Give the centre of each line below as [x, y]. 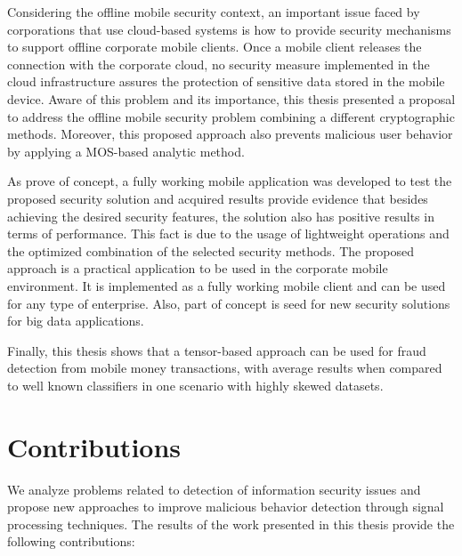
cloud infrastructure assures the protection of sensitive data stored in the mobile [226, 81]
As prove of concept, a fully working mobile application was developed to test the [230, 181]
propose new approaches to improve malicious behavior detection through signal [226, 507]
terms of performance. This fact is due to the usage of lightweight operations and [228, 234]
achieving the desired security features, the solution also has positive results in [221, 216]
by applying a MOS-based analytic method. [126, 151]
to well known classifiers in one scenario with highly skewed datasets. [195, 385]
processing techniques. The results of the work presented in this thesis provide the [231, 524]
